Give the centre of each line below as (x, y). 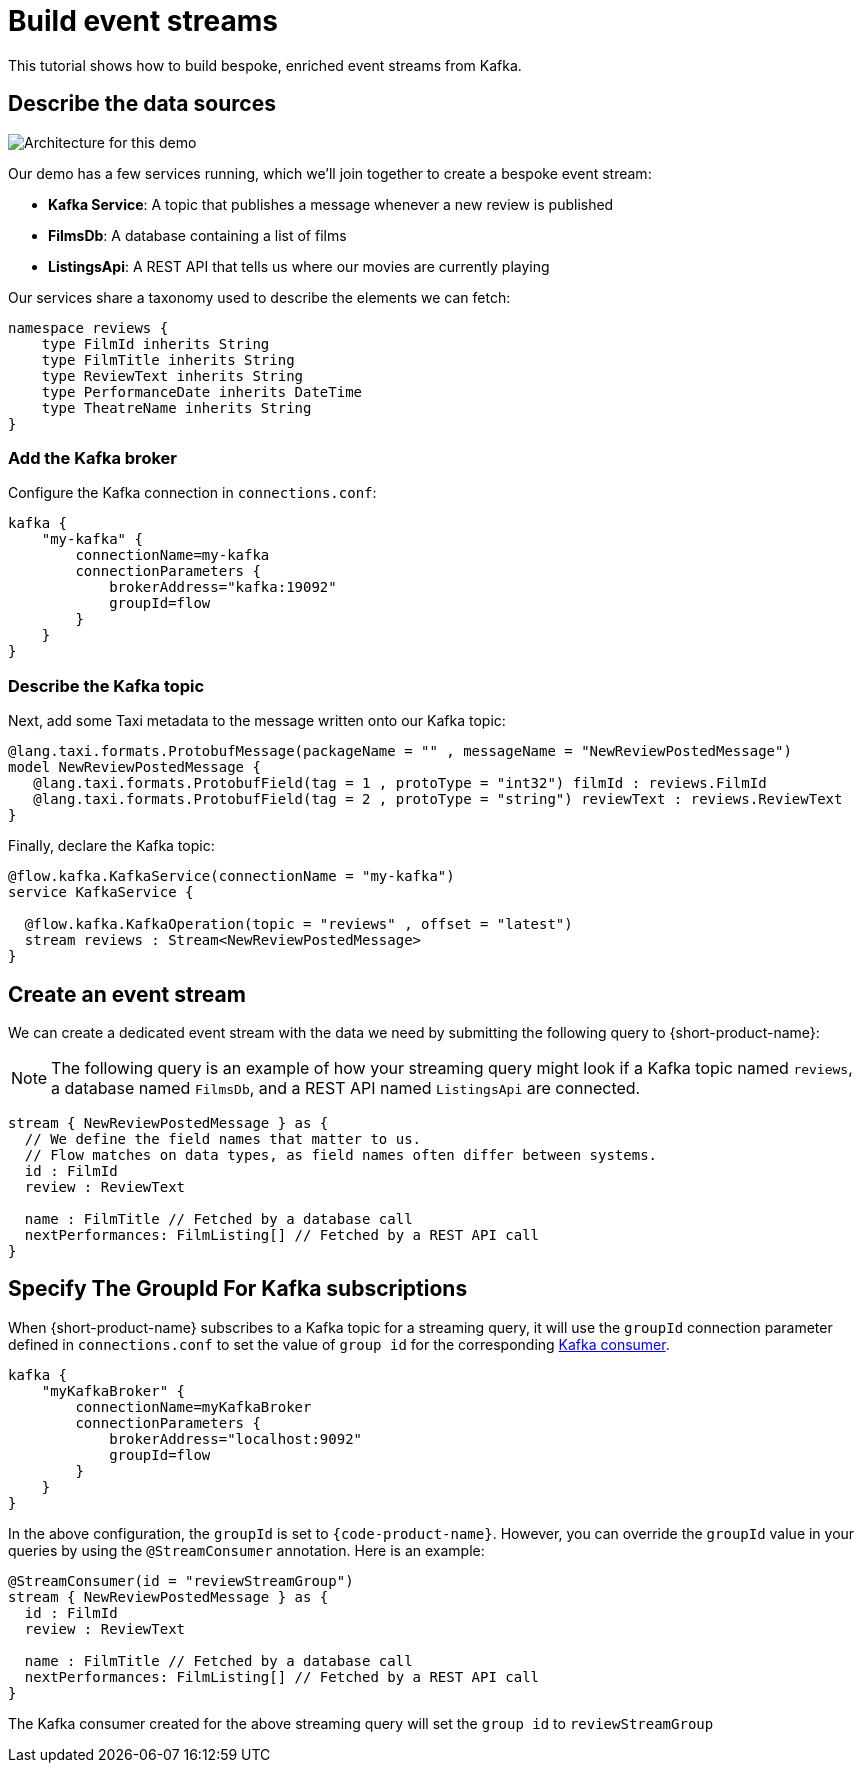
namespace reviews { (88, 327)
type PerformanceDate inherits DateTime (202, 391)
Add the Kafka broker (92, 457)
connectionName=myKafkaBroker (193, 1406)
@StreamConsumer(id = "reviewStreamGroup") (181, 1580)
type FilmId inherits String (155, 343)
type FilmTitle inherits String (168, 359)
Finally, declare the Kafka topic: (111, 846)
